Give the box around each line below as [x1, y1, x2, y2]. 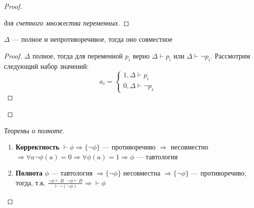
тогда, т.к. [15, 177, 46, 187]
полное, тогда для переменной [32, 50, 123, 60]
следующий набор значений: [4, 60, 89, 71]
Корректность [15, 142, 60, 152]
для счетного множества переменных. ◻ [4, 17, 129, 28]
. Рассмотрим [210, 50, 251, 60]
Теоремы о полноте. [4, 125, 64, 135]
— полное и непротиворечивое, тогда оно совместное [12, 34, 173, 44]
